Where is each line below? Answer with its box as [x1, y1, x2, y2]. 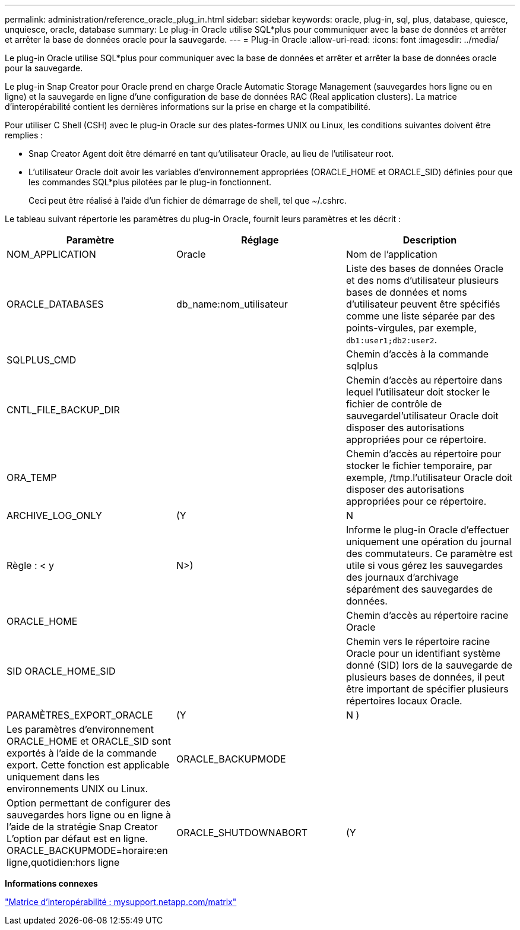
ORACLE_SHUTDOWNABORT [176, 827, 308, 839]
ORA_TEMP [7, 472, 57, 483]
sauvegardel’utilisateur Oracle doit [345, 410, 499, 422]
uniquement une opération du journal [345, 536, 512, 548]
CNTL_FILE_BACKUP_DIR [7, 404, 120, 416]
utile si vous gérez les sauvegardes [345, 559, 503, 571]
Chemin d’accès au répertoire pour [345, 448, 502, 460]
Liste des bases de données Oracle [345, 262, 504, 274]
